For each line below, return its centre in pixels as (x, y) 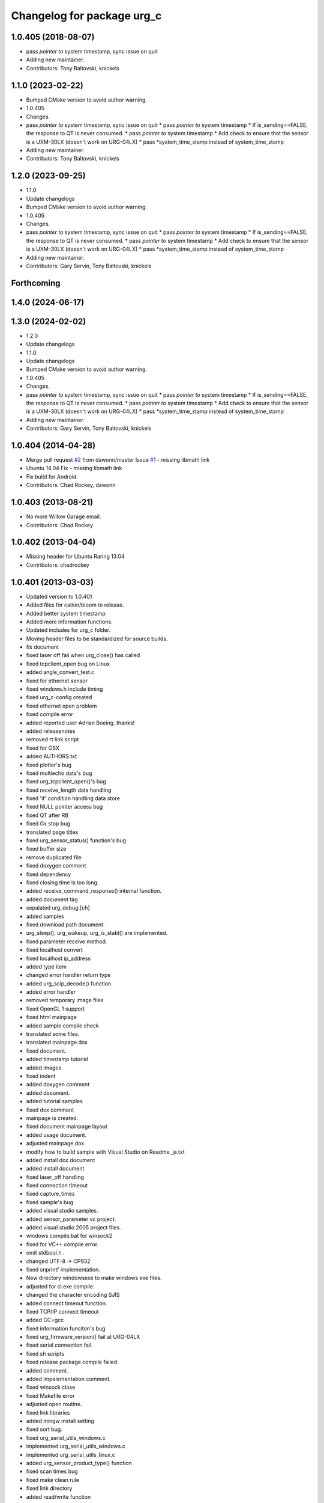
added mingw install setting (60, 1421)
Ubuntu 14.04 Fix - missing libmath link (74, 468)
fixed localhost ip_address (58, 958)
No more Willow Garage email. (64, 516)
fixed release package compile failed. (73, 1362)
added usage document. (56, 1135)
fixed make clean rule (53, 1480)
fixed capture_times (50, 1194)
